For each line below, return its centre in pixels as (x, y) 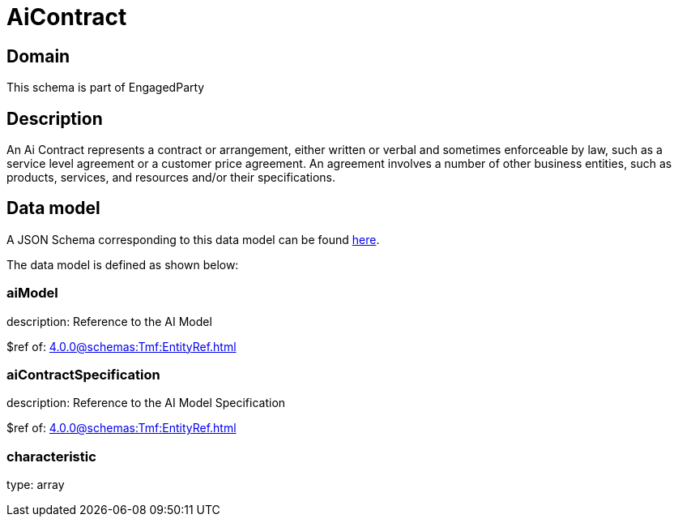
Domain (38, 56)
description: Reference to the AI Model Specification (146, 403)
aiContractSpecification (83, 374)
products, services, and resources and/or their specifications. (171, 178)
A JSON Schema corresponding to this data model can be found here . (193, 239)
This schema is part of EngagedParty (106, 88)
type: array (36, 485)
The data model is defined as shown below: (123, 264)
